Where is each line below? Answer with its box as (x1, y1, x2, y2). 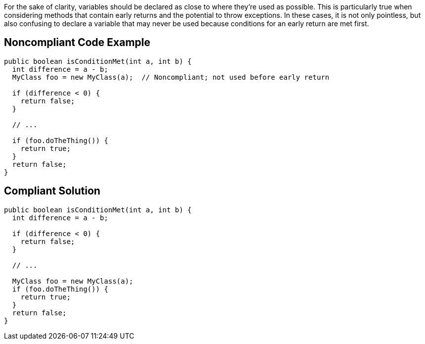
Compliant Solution (4, 185, 100, 197)
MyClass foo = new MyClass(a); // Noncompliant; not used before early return (12, 73, 330, 81)
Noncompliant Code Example (4, 36, 150, 49)
